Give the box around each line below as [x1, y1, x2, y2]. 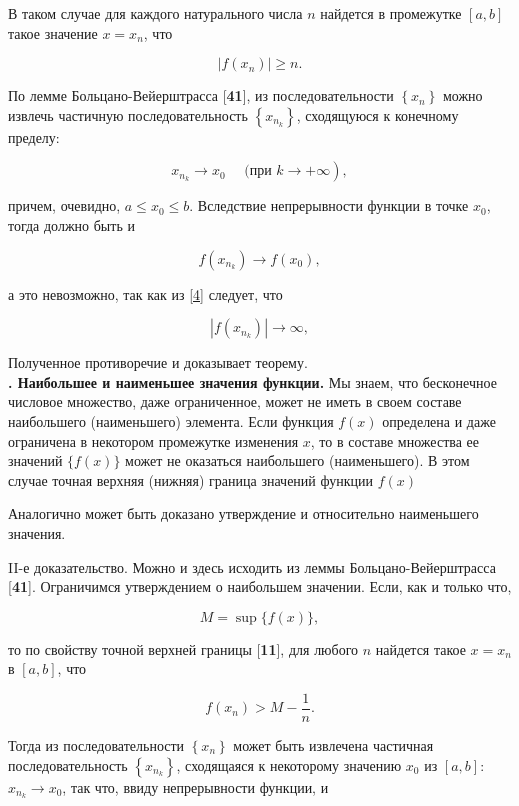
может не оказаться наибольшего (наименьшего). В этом [125, 450, 470, 471]
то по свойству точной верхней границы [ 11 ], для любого [8, 638, 359, 659]
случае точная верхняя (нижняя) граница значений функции [8, 469, 373, 490]
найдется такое [375, 638, 466, 659]
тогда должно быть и [8, 214, 135, 235]
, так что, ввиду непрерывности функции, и [62, 776, 329, 797]
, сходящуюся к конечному [296, 104, 459, 125]
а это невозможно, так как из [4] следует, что [8, 283, 283, 304]
